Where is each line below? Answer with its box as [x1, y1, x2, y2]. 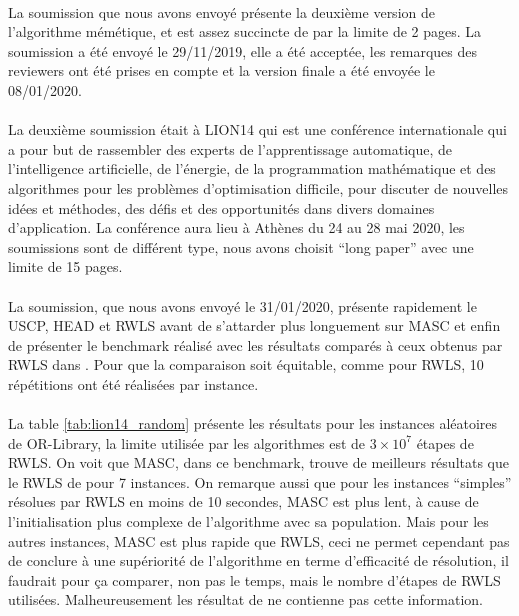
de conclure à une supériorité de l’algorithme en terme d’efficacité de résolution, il [8, 550, 509, 571]
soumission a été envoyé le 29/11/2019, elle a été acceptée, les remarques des [8, 40, 478, 61]
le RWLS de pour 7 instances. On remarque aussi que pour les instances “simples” [8, 471, 512, 492]
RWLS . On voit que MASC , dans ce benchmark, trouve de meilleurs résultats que [8, 452, 509, 473]
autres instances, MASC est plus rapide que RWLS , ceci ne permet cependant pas [8, 530, 510, 551]
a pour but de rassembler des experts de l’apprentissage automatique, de [8, 138, 452, 159]
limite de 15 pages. [8, 256, 123, 277]
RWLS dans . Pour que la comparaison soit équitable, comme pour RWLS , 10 [8, 354, 484, 375]
